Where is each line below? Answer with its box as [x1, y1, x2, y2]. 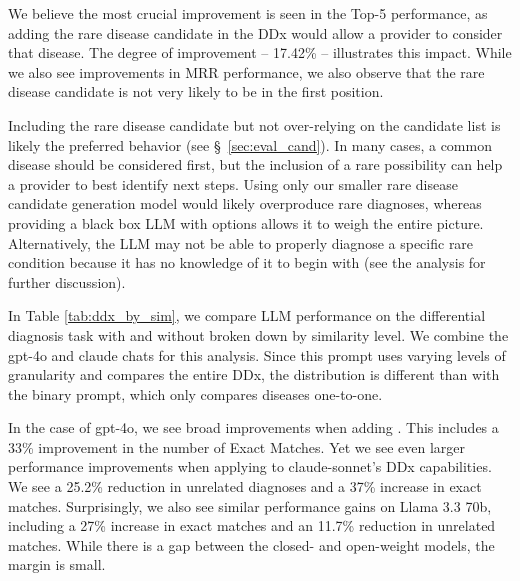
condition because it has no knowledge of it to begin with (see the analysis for [8, 252, 486, 273]
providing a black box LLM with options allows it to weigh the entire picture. [8, 212, 484, 233]
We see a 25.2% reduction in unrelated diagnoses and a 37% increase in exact [8, 476, 482, 497]
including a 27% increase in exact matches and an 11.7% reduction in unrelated [8, 515, 496, 536]
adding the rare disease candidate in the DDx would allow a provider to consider [8, 22, 503, 43]
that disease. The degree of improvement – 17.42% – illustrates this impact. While [8, 42, 512, 63]
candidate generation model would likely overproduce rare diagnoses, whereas [8, 193, 482, 214]
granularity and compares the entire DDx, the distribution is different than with [8, 364, 500, 385]
